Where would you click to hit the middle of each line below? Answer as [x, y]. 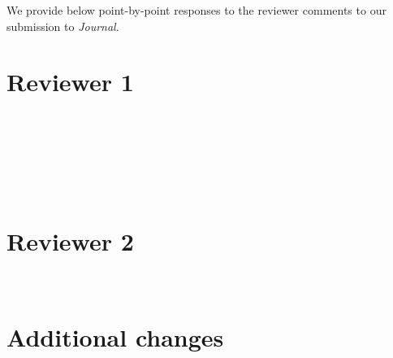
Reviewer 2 [70, 241]
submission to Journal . [63, 26]
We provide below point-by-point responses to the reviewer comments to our [196, 10]
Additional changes [115, 336]
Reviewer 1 [70, 82]
